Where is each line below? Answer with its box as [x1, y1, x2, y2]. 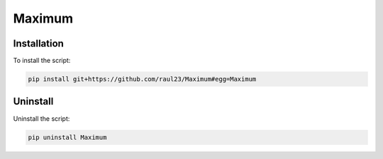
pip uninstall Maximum [28, 133, 107, 141]
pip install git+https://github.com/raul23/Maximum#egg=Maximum [28, 75, 257, 83]
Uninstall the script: [13, 114, 70, 123]
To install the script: [13, 57, 71, 65]
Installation [13, 37, 64, 49]
